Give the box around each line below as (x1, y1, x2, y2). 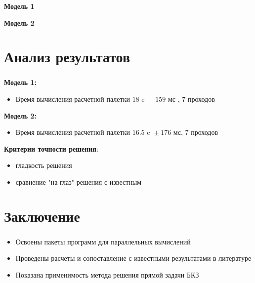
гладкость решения (15, 160, 72, 170)
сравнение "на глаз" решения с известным (15, 176, 142, 187)
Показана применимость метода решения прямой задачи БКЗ (15, 270, 199, 280)
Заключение (4, 205, 80, 226)
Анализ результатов (4, 46, 130, 67)
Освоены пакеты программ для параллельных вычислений (15, 236, 191, 246)
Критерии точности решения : (4, 143, 98, 154)
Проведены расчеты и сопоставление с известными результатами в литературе (15, 253, 252, 263)
